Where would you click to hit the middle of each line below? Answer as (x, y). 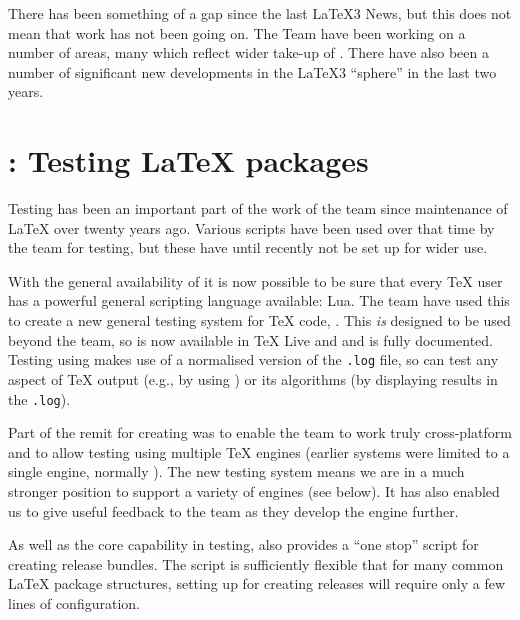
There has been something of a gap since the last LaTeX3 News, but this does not (260, 13)
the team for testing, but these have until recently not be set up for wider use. (248, 247)
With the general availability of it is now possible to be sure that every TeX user (255, 280)
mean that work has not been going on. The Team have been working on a (237, 32)
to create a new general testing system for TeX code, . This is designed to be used (259, 320)
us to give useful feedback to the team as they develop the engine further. (233, 510)
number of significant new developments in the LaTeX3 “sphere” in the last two (252, 71)
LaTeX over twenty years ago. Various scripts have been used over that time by (251, 227)
